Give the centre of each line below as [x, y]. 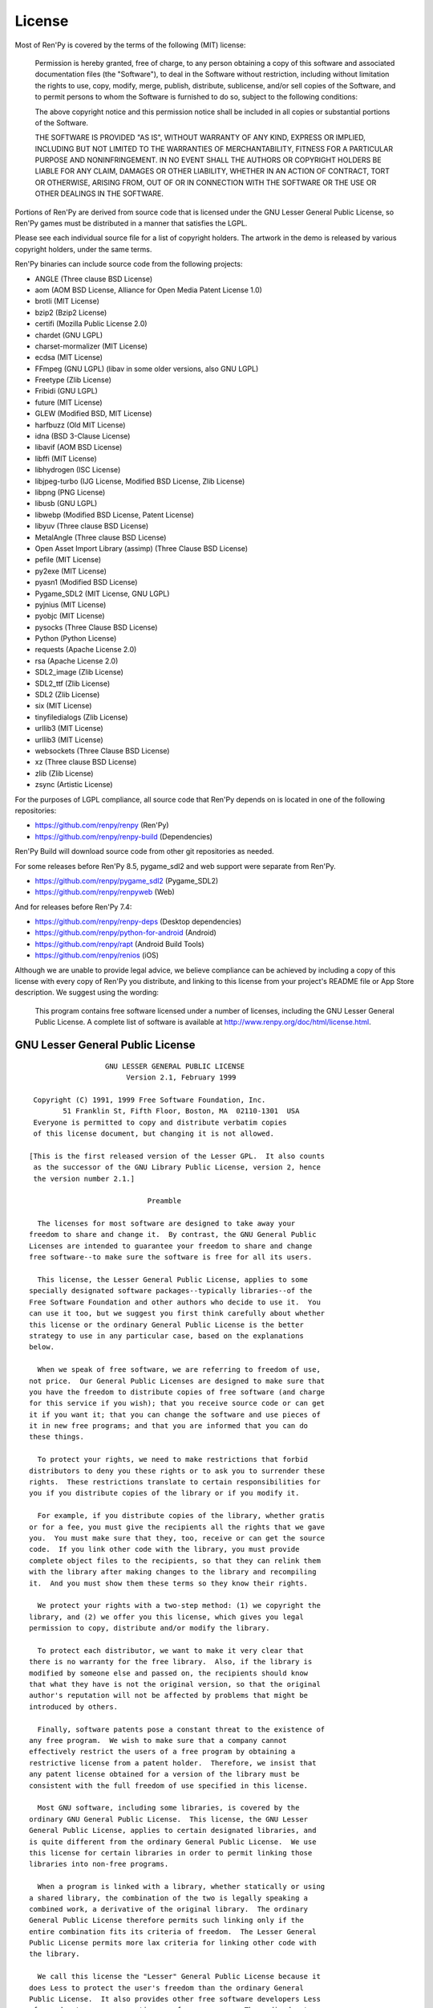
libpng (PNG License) [70, 492]
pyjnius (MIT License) [71, 604]
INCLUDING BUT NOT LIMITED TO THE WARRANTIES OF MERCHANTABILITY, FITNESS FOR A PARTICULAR [214, 149]
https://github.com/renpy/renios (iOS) [97, 955]
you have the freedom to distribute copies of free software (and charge [177, 1392]
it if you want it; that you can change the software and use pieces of [175, 1414]
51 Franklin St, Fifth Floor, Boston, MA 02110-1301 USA [181, 1111]
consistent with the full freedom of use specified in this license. [169, 1786]
